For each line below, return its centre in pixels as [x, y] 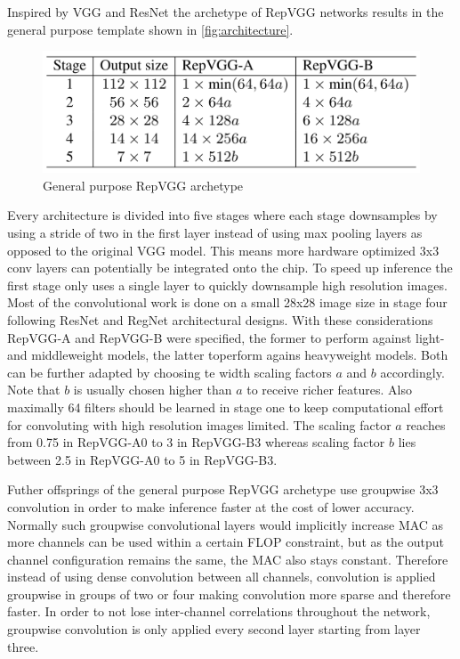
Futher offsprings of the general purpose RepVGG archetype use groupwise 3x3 [223, 489]
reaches [426, 424]
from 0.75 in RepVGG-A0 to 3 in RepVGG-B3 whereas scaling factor [196, 442]
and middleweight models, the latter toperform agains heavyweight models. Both [228, 355]
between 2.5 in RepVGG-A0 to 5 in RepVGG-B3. [142, 459]
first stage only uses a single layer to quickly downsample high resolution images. [227, 285]
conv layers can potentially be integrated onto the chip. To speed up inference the [230, 268]
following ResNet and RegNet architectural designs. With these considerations [220, 319]
